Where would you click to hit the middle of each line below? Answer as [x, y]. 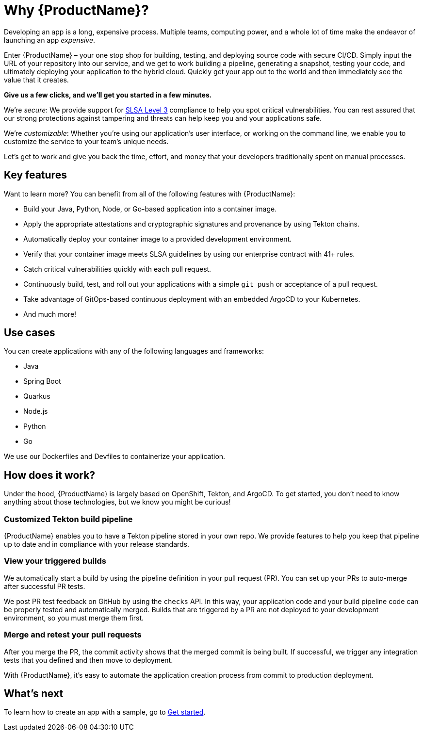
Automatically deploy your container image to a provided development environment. [158, 239]
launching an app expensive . [50, 40]
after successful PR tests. [45, 586]
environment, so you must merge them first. [74, 618]
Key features [35, 175]
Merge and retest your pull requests [73, 635]
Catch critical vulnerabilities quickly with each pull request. [117, 269]
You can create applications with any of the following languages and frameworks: [134, 351]
